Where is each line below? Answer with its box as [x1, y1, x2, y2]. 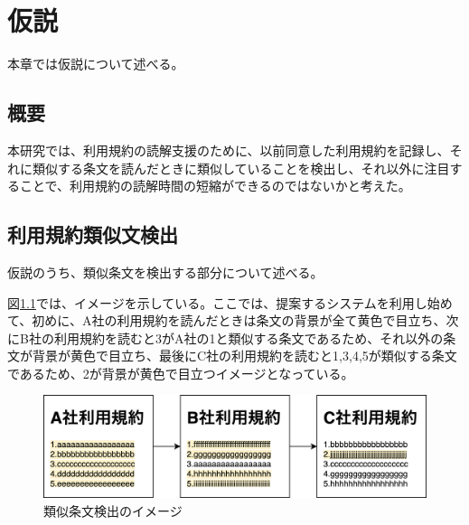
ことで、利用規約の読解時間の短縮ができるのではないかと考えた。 [19, 176, 411, 195]
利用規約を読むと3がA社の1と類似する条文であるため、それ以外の [53, 328, 444, 347]
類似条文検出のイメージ [43, 501, 183, 520]
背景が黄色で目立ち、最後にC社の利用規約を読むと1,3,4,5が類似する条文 [32, 346, 457, 365]
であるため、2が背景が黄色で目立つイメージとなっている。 [7, 363, 354, 382]
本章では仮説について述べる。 [7, 54, 184, 73]
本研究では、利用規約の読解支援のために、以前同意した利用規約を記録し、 [7, 140, 450, 159]
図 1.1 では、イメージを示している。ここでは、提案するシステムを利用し [7, 293, 427, 312]
